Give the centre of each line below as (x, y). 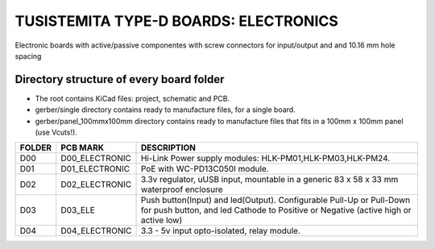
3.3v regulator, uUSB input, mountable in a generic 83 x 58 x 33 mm (269, 180)
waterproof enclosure (182, 189)
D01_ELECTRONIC (95, 169)
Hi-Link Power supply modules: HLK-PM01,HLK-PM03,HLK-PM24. (265, 159)
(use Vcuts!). (56, 132)
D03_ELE (78, 210)
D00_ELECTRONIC (96, 159)
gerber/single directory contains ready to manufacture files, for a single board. (165, 110)
